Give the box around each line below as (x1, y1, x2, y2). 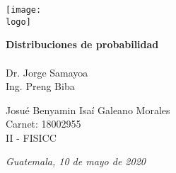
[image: (6, 5, 42, 15)
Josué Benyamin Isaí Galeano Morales (6, 102, 170, 117)
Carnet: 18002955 (6, 116, 81, 131)
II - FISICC (6, 130, 57, 145)
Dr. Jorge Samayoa (6, 65, 88, 79)
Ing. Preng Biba (6, 79, 75, 94)
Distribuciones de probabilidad (6, 37, 159, 52)
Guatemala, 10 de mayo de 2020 (6, 154, 146, 169)
